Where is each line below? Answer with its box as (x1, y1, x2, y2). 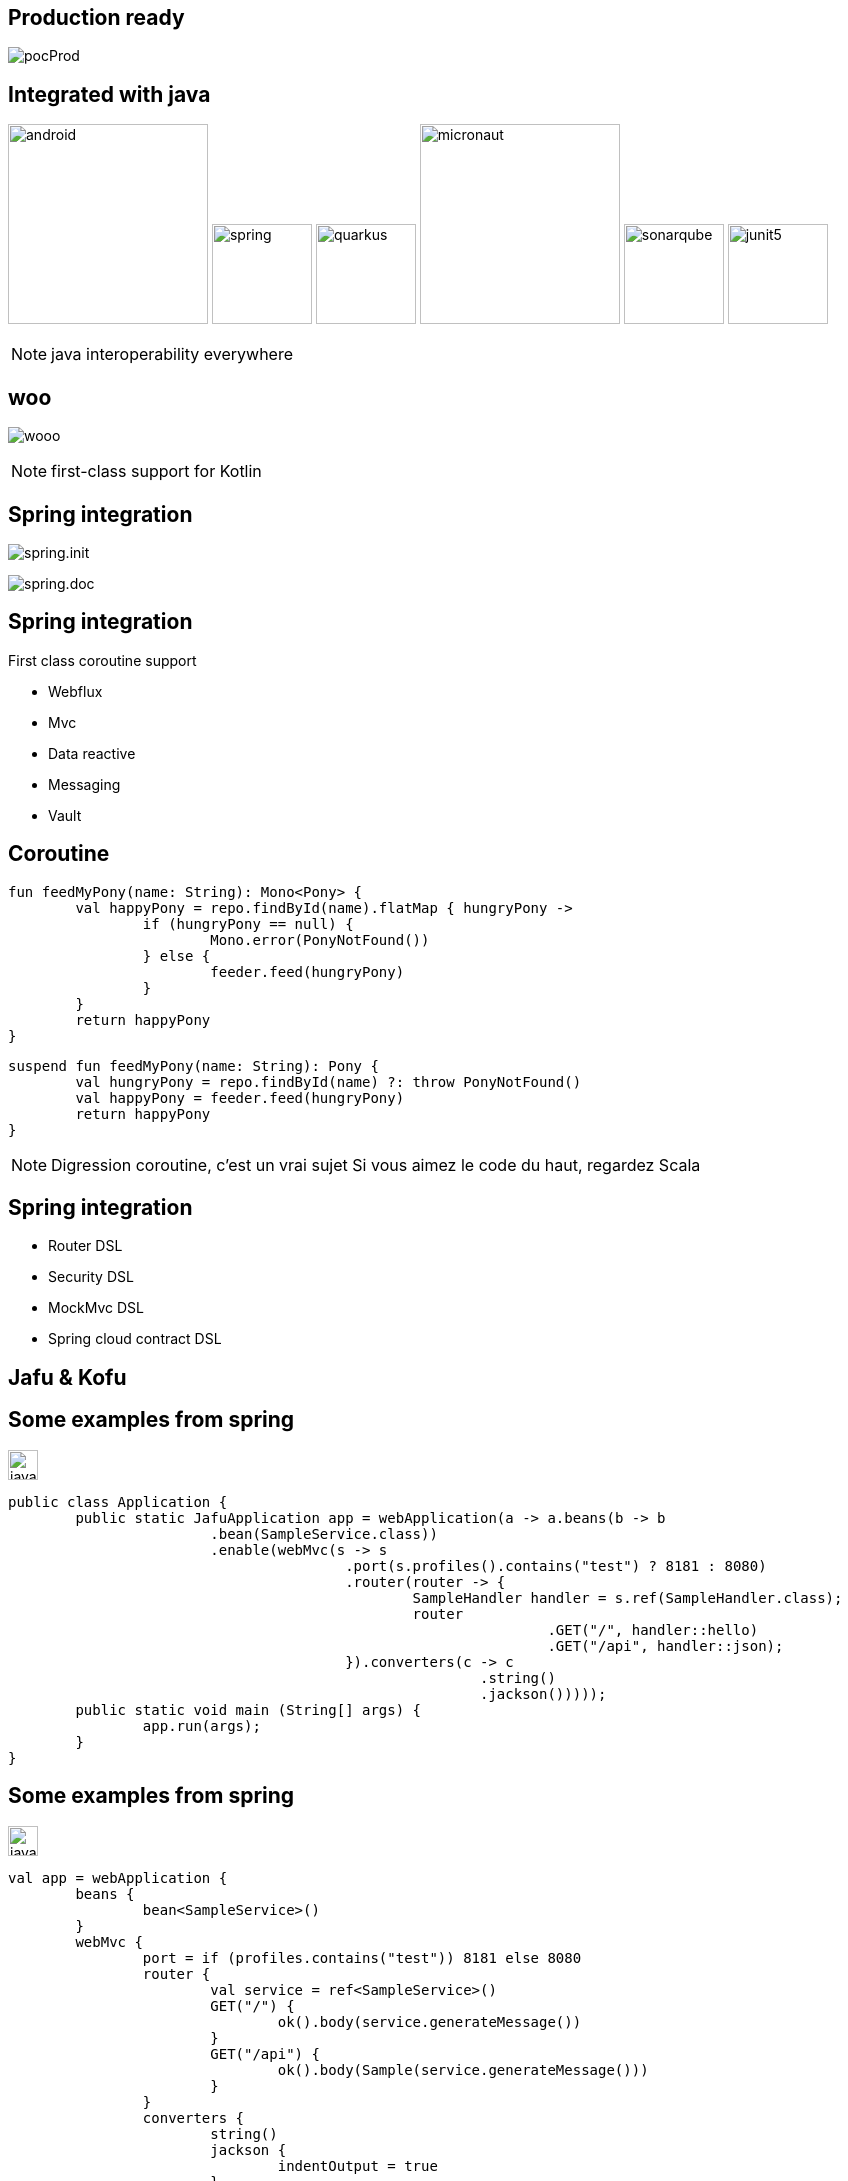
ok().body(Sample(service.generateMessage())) (277, 2061, 649, 2078)
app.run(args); (142, 1717, 261, 1734)
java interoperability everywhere (51, 344, 294, 365)
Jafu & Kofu (8, 1364, 127, 1390)
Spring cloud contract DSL (48, 1330, 222, 1348)
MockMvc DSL (48, 1299, 144, 1317)
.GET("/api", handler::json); (547, 1637, 784, 1654)
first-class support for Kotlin (51, 461, 262, 482)
